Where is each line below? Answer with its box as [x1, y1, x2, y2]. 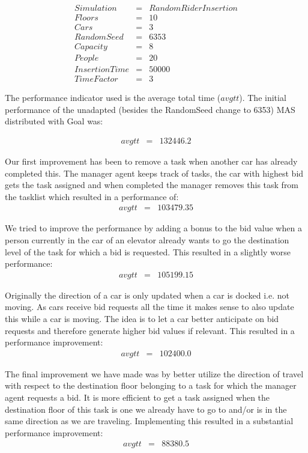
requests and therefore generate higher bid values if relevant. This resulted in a [5, 324, 295, 336]
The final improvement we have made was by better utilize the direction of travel [5, 367, 304, 380]
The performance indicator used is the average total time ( [5, 91, 221, 104]
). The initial [239, 91, 286, 104]
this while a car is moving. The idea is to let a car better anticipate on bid [5, 312, 279, 325]
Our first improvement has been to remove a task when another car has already [5, 155, 298, 168]
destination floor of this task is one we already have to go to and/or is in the [5, 403, 287, 415]
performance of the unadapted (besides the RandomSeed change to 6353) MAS [5, 103, 295, 115]
